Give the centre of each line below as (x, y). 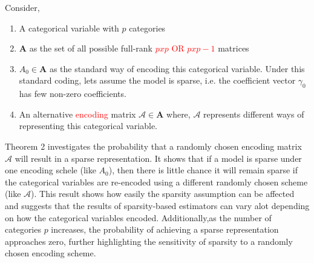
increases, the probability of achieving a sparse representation (165, 229)
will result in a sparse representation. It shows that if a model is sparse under (158, 158)
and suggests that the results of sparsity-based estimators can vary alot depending (157, 205)
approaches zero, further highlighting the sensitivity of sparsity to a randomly (149, 241)
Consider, (22, 7)
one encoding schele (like (51, 170)
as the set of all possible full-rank (91, 48)
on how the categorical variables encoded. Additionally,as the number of (138, 217)
